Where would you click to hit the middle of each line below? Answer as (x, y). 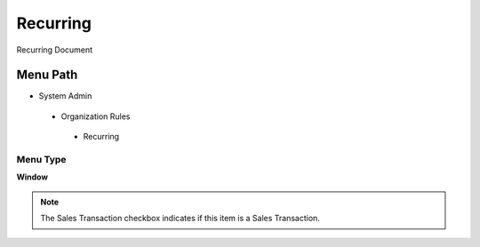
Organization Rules (96, 116)
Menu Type (41, 159)
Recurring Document (55, 50)
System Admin (65, 96)
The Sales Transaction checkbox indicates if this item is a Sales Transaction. (180, 219)
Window (32, 177)
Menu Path (47, 75)
